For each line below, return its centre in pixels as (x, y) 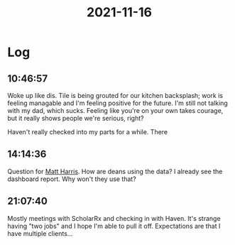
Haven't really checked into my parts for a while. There (88, 132)
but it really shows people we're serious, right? (76, 118)
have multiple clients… (40, 233)
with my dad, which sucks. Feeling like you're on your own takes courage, (115, 110)
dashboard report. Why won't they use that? (72, 179)
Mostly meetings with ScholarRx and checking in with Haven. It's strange (114, 218)
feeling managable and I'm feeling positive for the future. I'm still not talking (118, 103)
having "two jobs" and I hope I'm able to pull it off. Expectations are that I (114, 226)
